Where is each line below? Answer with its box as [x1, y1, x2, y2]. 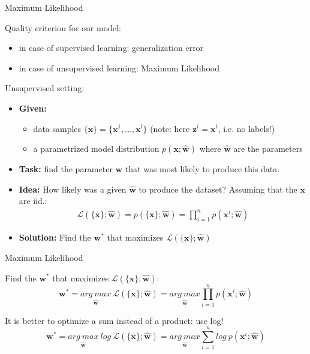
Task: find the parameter [19, 163, 113, 175]
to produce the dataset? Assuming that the [139, 182, 297, 195]
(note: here [150, 122, 190, 134]
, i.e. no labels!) [218, 122, 275, 134]
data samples [33, 122, 82, 134]
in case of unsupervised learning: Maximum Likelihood [19, 61, 220, 74]
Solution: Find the [19, 230, 91, 243]
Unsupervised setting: [5, 82, 85, 94]
